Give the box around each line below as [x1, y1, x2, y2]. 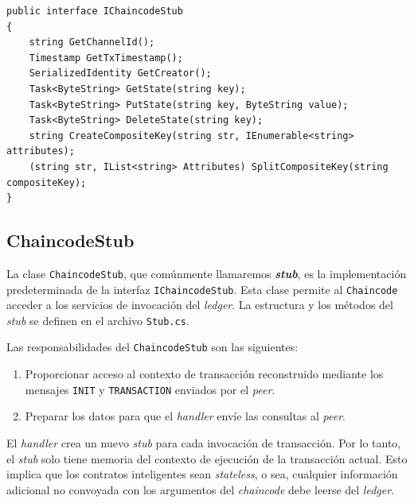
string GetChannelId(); [29, 37, 155, 48]
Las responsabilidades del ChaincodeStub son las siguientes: [6, 339, 299, 355]
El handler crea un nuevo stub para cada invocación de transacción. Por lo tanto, [6, 434, 401, 451]
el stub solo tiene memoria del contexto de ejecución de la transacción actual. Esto [6, 450, 408, 466]
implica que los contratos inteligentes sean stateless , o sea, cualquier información [6, 466, 398, 482]
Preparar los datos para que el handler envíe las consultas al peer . [25, 408, 346, 424]
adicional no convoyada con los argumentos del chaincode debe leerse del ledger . [6, 481, 395, 497]
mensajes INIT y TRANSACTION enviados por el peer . [25, 381, 275, 397]
